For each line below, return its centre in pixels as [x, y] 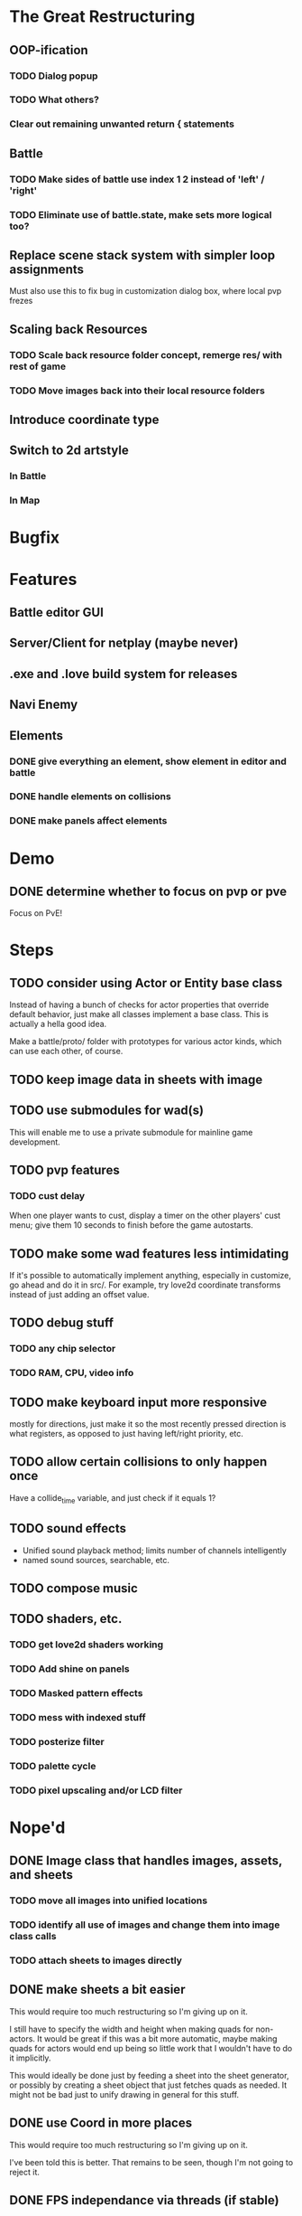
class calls [33, 1937]
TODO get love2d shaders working [87, 1645]
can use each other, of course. [66, 1051]
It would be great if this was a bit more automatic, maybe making [157, 2038]
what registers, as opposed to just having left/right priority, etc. [126, 1434]
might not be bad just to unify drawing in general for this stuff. [124, 2094]
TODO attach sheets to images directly [96, 1961]
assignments [46, 269]
